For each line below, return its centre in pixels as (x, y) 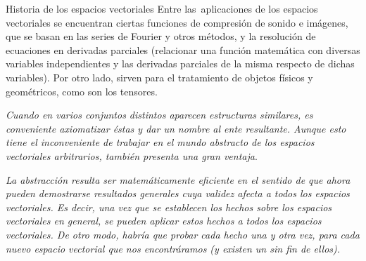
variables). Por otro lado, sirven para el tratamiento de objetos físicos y (159, 77)
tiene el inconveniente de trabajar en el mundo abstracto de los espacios (160, 142)
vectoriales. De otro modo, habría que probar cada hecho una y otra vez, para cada (183, 234)
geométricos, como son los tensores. (82, 91)
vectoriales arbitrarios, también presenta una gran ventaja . (132, 155)
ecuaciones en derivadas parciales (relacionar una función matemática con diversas (183, 49)
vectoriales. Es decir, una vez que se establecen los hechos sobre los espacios (169, 207)
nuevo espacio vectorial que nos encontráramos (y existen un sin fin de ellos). (173, 248)
